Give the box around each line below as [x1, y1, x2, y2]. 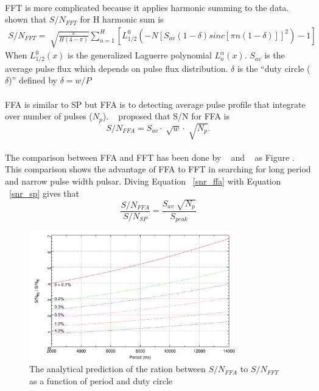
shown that [5, 13, 47, 26]
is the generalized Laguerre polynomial [68, 49, 212, 62]
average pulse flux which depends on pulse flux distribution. [5, 62, 228, 74]
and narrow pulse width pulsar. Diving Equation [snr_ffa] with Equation [5, 174, 281, 187]
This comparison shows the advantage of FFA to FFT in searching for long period [5, 163, 311, 175]
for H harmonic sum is [80, 13, 164, 26]
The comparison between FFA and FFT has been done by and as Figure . [5, 150, 295, 163]
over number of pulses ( [5, 110, 93, 122]
